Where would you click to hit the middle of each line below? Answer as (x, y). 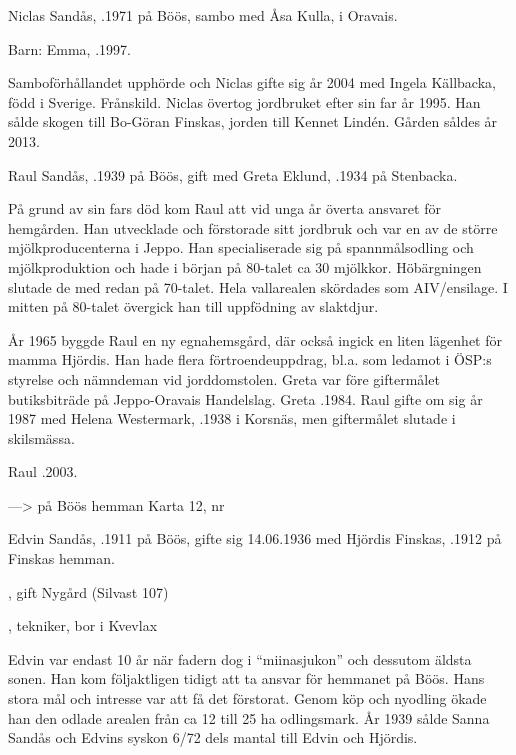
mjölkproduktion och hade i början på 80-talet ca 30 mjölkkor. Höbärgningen (245, 266)
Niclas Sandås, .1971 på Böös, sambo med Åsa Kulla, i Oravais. (203, 15)
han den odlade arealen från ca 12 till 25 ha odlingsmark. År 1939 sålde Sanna (249, 717)
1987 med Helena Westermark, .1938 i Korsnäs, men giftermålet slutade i (232, 418)
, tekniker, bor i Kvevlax (83, 625)
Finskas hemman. (61, 558)
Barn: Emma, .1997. (69, 48)
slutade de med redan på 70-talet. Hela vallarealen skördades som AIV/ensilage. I (258, 286)
